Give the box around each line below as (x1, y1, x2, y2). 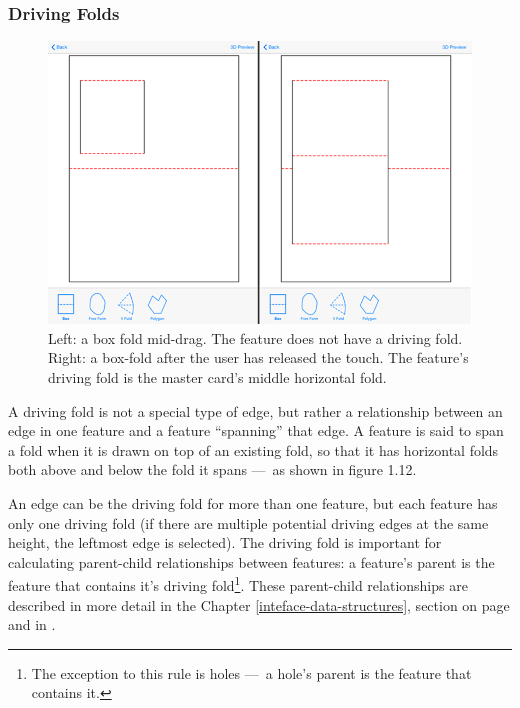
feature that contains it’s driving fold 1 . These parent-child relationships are (8, 572, 468, 596)
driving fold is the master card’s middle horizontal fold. (48, 367, 387, 388)
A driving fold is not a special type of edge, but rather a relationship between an (8, 400, 503, 421)
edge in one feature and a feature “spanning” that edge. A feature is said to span (8, 420, 504, 441)
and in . (8, 614, 56, 635)
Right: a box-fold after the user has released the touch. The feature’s (48, 347, 469, 368)
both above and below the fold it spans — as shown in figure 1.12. (8, 459, 417, 480)
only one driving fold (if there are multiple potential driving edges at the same (8, 512, 489, 533)
